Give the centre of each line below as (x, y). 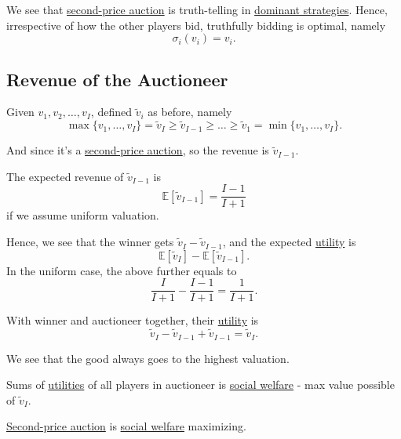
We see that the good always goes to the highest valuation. (148, 358)
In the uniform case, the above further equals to (122, 270)
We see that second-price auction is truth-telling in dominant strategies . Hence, (197, 9)
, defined (111, 112)
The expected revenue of (65, 176)
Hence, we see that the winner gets (90, 242)
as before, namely (190, 112)
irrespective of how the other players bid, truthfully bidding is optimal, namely (196, 25)
